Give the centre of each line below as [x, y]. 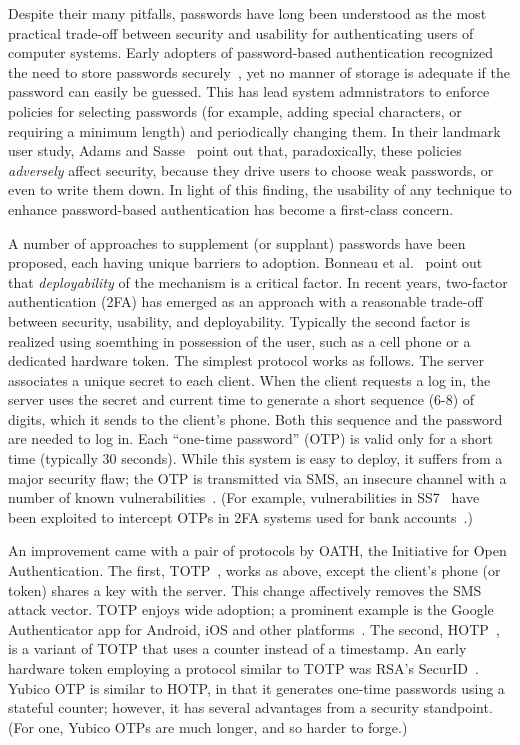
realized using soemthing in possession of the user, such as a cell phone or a [239, 340]
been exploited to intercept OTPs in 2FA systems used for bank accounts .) [240, 516]
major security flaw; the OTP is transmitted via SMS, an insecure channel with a [257, 477]
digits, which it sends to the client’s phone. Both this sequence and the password [255, 418]
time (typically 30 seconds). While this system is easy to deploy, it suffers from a [255, 458]
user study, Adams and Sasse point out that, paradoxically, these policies [235, 150]
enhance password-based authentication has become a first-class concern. [231, 208]
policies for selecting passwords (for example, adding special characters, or [235, 110]
